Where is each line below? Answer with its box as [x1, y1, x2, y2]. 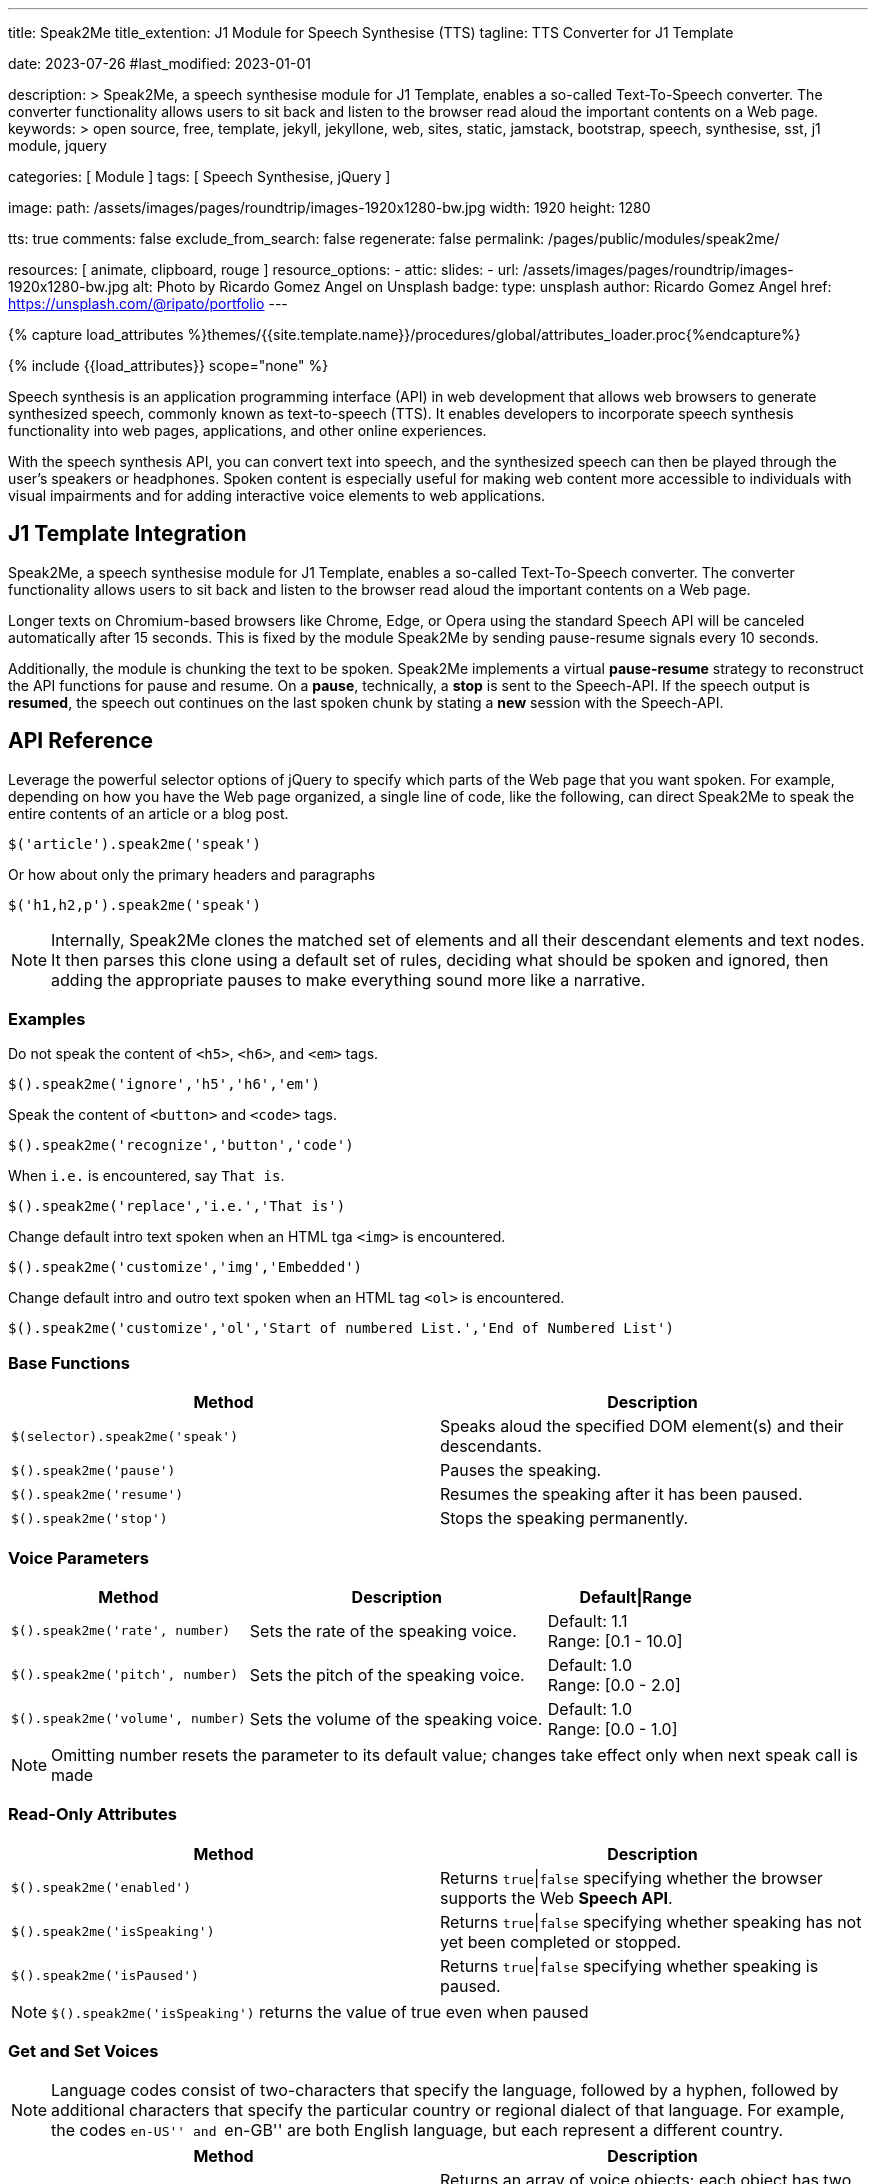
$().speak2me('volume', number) [11, 1711, 246, 1727]
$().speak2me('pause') [11, 1462, 176, 1478]
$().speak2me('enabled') [11, 1880, 192, 1896]
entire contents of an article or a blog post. [8, 804, 289, 822]
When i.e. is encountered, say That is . [8, 1167, 285, 1185]
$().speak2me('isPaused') [11, 1968, 199, 1984]
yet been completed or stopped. [440, 1931, 682, 1952]
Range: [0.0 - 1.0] [547, 1718, 678, 1739]
